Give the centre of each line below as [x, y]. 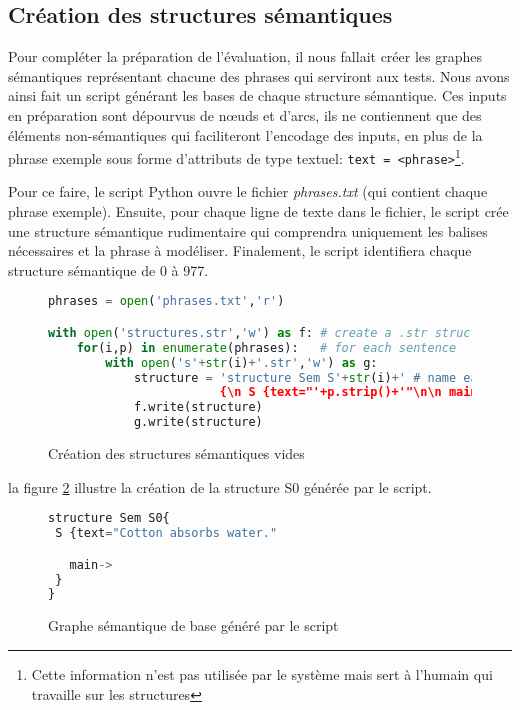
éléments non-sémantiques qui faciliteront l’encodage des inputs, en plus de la [245, 134]
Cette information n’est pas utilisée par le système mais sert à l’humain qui [262, 673]
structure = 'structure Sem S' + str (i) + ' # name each [312, 377]
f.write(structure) [198, 407]
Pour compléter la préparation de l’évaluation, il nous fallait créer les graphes [245, 56]
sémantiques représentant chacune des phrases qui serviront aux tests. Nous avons [259, 75]
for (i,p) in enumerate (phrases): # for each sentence [266, 347]
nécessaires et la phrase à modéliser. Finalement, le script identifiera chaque [240, 250]
